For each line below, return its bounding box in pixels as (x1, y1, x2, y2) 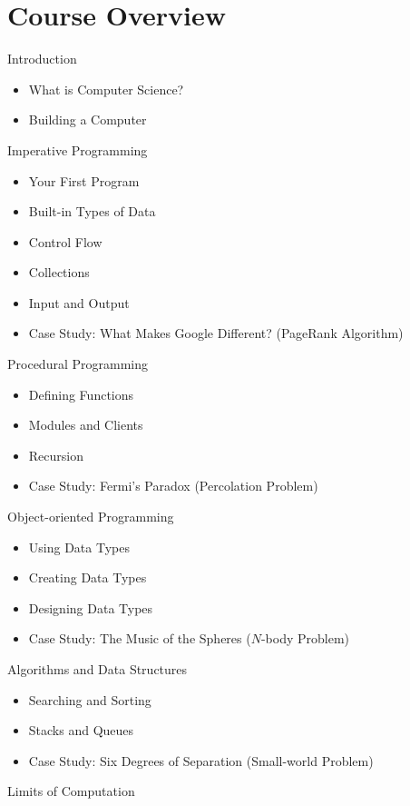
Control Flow (28, 232, 102, 251)
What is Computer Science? (28, 79, 184, 98)
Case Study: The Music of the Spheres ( (28, 629, 251, 648)
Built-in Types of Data (28, 202, 156, 221)
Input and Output (28, 293, 130, 312)
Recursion (28, 445, 83, 464)
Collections (28, 263, 90, 282)
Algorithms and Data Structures (7, 660, 188, 678)
